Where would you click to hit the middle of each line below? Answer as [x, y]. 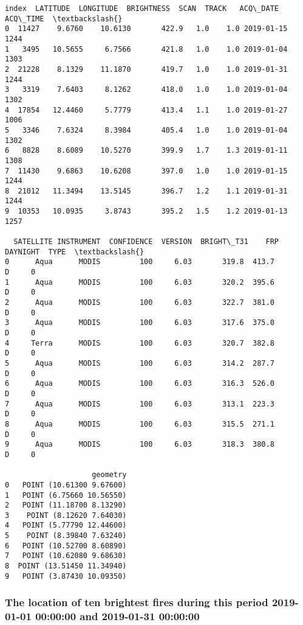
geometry [109, 475]
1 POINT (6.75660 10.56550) [66, 495]
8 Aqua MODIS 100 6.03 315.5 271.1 [140, 424]
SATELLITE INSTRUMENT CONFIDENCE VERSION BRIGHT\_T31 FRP [146, 242]
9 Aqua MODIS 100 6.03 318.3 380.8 [140, 445]
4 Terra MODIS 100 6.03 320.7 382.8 [140, 343]
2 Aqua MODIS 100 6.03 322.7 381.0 [140, 303]
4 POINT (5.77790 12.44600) [66, 525]
